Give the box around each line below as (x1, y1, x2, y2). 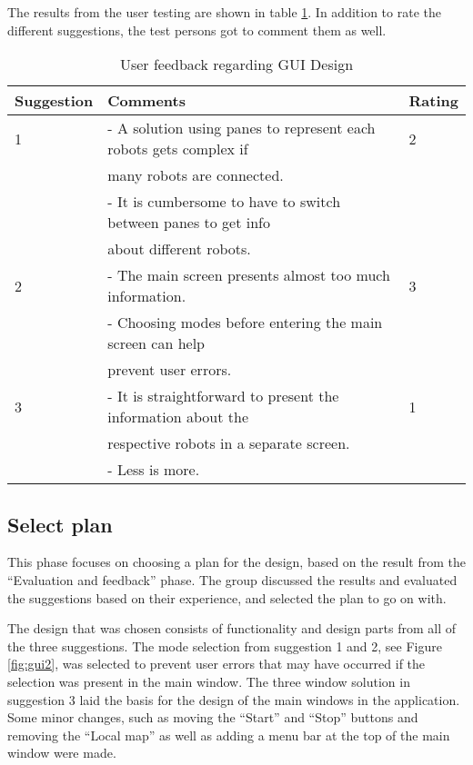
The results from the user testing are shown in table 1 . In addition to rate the (7, 3, 441, 21)
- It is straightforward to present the (107, 385, 339, 407)
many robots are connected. (107, 164, 284, 186)
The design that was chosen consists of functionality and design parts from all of (7, 619, 457, 638)
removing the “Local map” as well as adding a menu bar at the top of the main (7, 725, 450, 744)
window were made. (7, 743, 116, 762)
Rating (408, 90, 458, 112)
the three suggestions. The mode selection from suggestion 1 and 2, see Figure (7, 636, 442, 655)
